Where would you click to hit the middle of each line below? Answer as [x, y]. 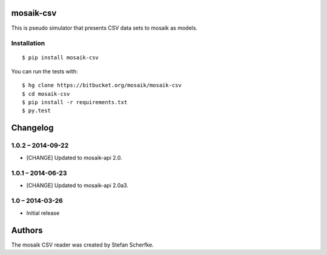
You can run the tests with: [45, 71]
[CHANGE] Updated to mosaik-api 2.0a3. [77, 185]
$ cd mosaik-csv [46, 94]
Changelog [32, 128]
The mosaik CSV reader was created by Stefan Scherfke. [82, 245]
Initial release [43, 213]
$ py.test [36, 111]
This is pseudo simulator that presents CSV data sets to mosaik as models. [104, 28]
